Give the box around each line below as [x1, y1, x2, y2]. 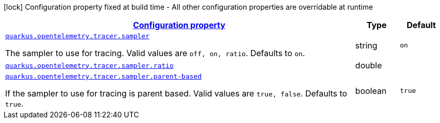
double [355, 60, 382, 70]
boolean [355, 85, 387, 96]
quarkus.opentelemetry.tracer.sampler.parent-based [5, 72, 202, 80]
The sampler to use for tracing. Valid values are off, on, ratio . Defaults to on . [5, 48, 305, 58]
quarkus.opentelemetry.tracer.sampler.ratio [5, 61, 174, 69]
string [355, 40, 378, 51]
